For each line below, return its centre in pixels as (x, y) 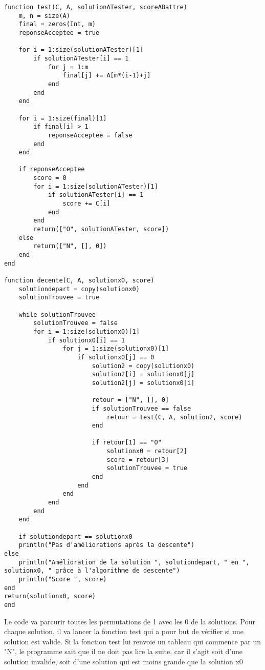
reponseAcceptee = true (59, 33)
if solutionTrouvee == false (141, 408)
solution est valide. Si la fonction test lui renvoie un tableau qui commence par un (132, 641)
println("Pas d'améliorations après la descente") (107, 545)
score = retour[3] (138, 460)
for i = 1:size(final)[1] (63, 118)
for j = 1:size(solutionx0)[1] (116, 349)
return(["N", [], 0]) (70, 246)
